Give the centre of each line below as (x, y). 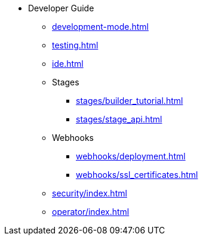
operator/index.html (91, 212)
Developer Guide (61, 8)
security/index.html (90, 193)
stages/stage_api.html (119, 119)
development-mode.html (100, 27)
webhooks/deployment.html (131, 156)
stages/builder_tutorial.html (130, 101)
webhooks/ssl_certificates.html (137, 175)
